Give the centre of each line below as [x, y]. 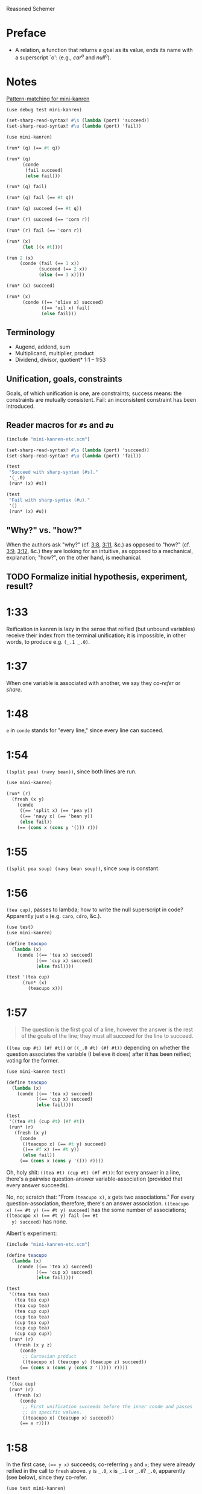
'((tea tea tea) [29, 1294]
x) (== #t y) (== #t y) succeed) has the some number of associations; [96, 1210]
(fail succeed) [44, 170]
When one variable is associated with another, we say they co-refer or [93, 683]
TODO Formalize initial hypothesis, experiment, [97, 576]
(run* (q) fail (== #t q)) [40, 198]
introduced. [21, 406]
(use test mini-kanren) [36, 1489]
